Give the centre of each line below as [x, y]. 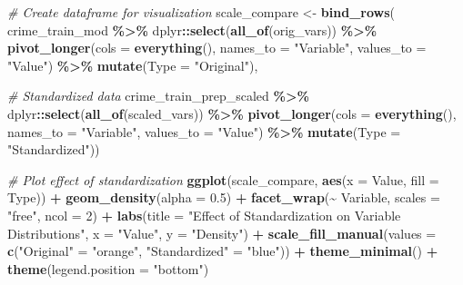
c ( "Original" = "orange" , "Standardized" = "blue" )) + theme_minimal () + [223, 251]
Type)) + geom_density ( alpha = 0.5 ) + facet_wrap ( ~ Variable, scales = [224, 197]
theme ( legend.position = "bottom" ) [108, 268]
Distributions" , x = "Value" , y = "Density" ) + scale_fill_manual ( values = [222, 233]
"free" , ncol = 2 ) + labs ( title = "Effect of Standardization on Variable [204, 215]
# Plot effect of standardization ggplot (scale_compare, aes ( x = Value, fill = [223, 179]
